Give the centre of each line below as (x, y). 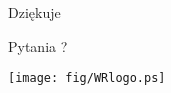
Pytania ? (38, 45)
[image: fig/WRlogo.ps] (87, 78)
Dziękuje (34, 12)
